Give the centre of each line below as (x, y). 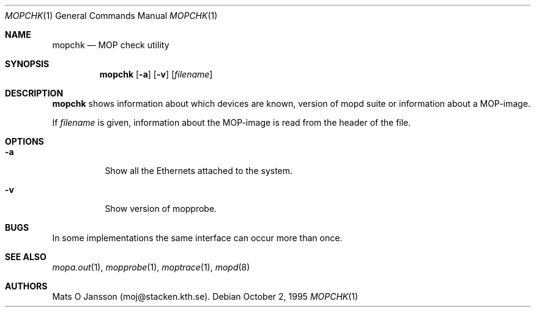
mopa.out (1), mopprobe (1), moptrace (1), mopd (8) (151, 267)
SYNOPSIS (27, 64)
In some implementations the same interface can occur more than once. (197, 238)
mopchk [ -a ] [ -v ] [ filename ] (156, 74)
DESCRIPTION (34, 93)
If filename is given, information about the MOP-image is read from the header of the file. (232, 122)
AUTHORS (26, 286)
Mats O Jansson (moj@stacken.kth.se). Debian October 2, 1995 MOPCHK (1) (205, 296)
